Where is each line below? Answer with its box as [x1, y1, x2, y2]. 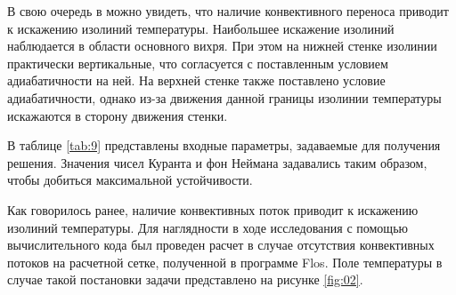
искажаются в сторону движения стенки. [7, 106, 228, 124]
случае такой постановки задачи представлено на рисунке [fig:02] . [7, 270, 363, 289]
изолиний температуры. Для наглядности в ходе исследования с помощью [7, 218, 408, 236]
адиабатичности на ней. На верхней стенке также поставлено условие [7, 71, 386, 90]
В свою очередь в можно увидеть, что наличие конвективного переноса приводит [7, 2, 449, 20]
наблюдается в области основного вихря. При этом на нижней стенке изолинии [7, 36, 437, 55]
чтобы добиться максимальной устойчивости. [7, 171, 253, 189]
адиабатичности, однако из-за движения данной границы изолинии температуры [7, 88, 442, 107]
